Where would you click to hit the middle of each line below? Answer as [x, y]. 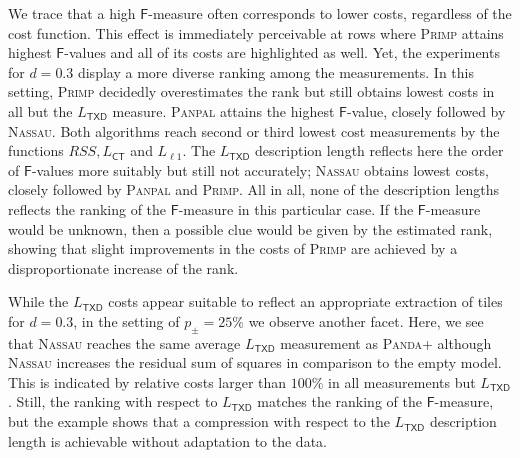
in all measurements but [402, 381]
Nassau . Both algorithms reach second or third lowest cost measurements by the [254, 130]
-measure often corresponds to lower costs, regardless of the [330, 13]
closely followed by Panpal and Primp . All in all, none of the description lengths [253, 189]
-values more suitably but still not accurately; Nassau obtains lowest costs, [260, 169]
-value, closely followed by [426, 110]
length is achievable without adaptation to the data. [167, 440]
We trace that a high [72, 13]
